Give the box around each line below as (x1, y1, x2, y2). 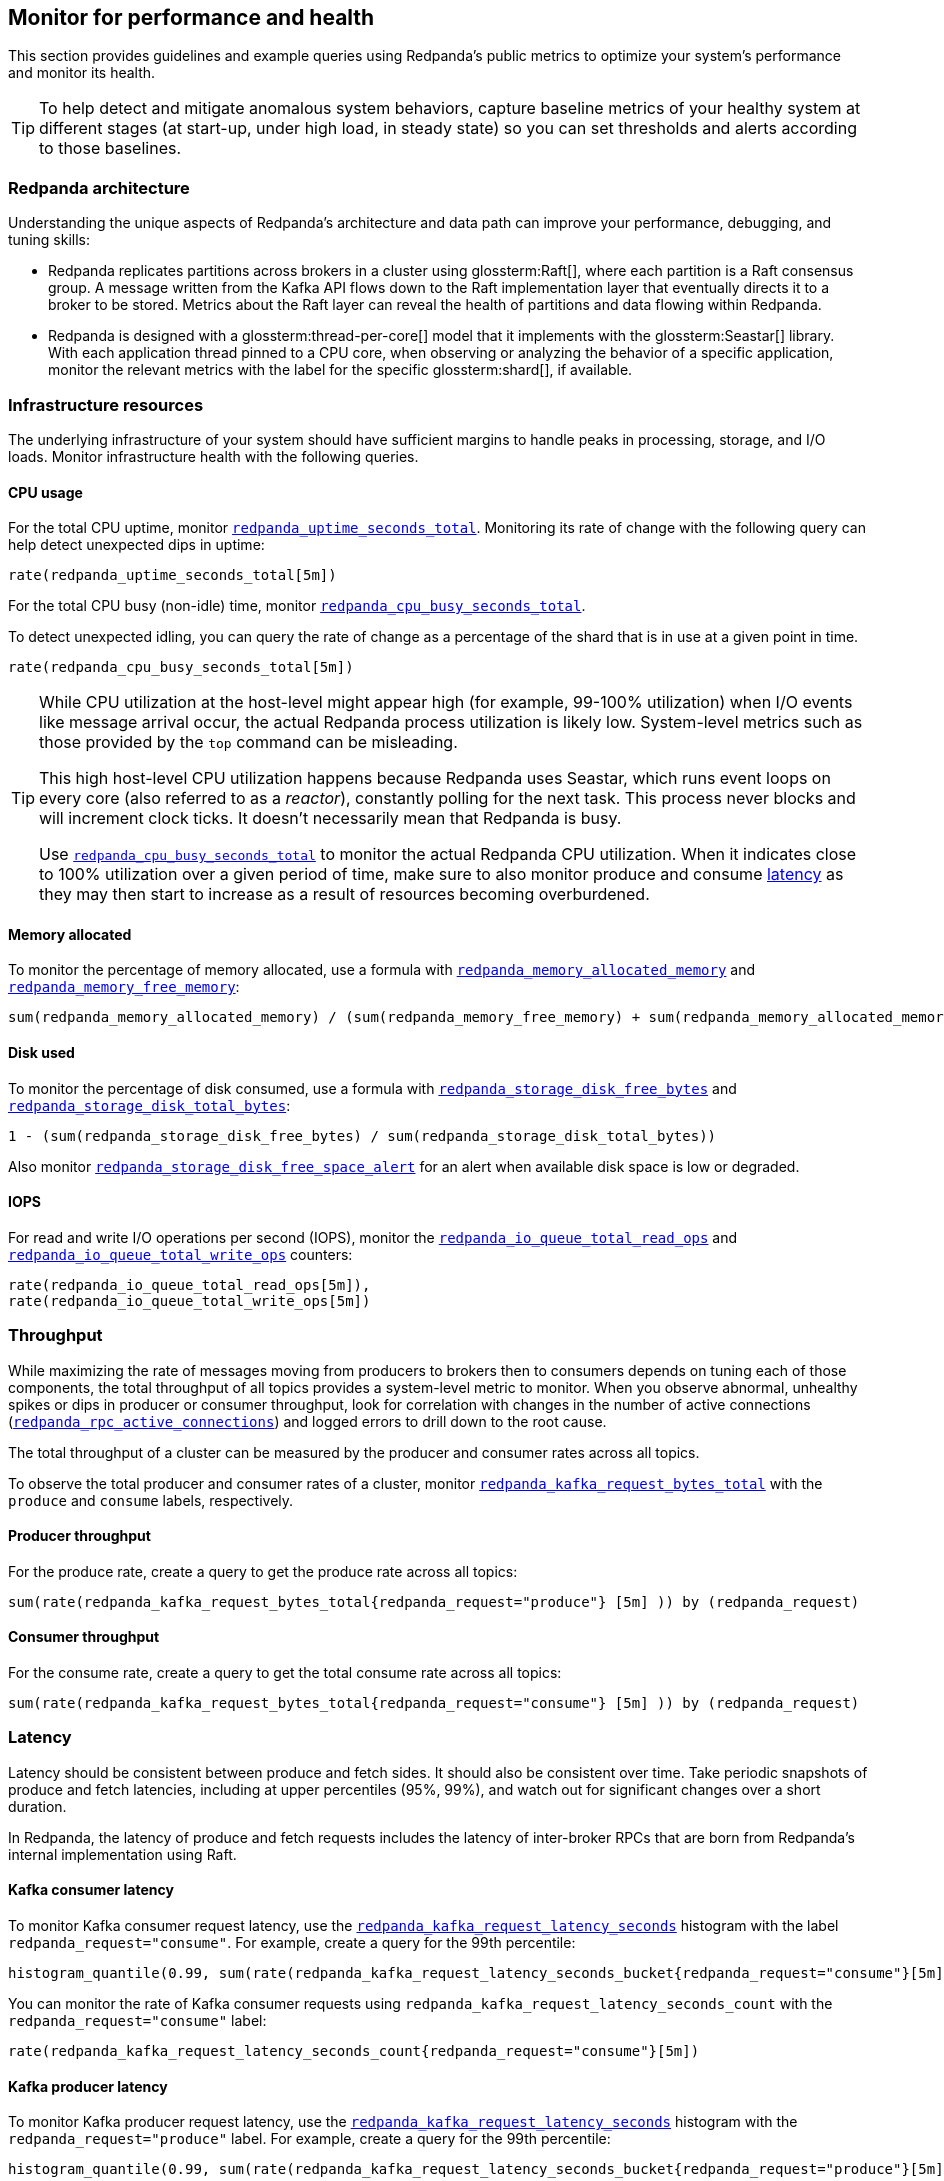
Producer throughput (8, 1527, 151, 1545)
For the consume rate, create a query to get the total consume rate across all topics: (8, 1663, 562, 1681)
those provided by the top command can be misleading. (39, 732, 458, 753)
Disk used (8, 1043, 75, 1061)
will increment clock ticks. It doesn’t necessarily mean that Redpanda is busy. (39, 808, 622, 829)
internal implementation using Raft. (8, 1845, 237, 1863)
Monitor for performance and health (8, 5, 375, 30)
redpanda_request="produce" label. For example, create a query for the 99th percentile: (8, 2130, 611, 2148)
